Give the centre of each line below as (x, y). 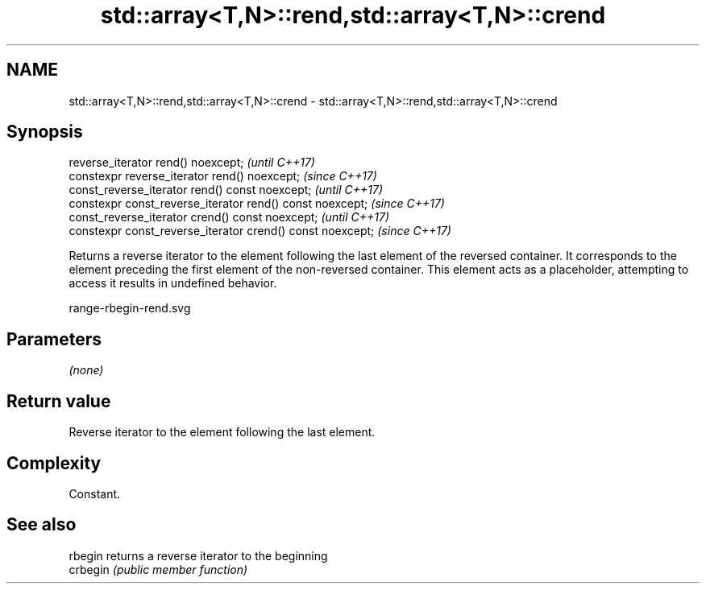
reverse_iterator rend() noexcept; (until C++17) (192, 163)
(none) (86, 370)
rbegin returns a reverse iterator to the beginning (198, 555)
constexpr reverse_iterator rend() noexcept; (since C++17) (223, 176)
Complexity (54, 463)
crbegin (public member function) (158, 569)
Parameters (54, 339)
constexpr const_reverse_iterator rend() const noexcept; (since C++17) (257, 204)
